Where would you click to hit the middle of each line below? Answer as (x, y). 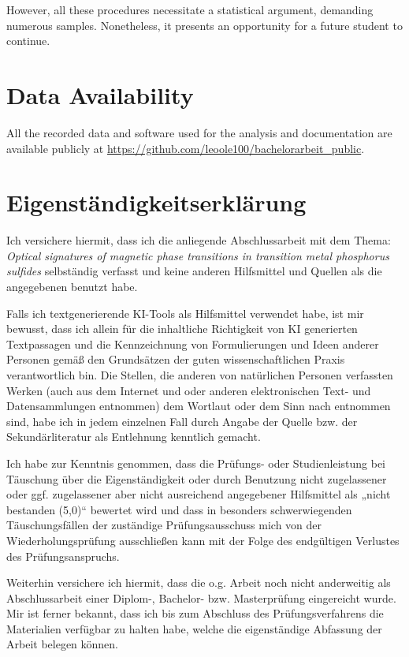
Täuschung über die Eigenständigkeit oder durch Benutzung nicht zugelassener (197, 478)
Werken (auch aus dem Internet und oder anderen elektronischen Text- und (189, 390)
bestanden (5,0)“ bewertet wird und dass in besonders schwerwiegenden (179, 509)
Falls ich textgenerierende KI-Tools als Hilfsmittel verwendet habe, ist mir (185, 313)
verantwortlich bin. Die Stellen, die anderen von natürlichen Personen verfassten (200, 374)
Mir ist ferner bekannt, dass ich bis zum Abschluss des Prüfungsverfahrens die (195, 613)
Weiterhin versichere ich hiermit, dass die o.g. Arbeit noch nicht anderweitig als (199, 582)
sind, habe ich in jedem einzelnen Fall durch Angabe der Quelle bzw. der (182, 421)
